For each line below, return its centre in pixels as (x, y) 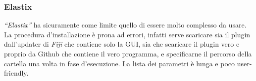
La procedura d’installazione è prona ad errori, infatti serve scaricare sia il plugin (127, 34)
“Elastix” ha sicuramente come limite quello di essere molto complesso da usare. (125, 25)
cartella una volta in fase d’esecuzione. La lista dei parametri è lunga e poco (120, 63)
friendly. (16, 73)
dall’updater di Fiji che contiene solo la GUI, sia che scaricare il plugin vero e (122, 44)
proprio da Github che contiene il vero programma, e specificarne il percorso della (128, 54)
